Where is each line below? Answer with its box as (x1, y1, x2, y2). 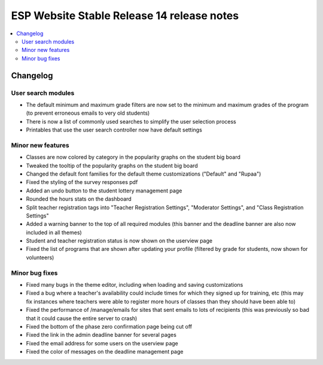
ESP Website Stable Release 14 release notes (11, 9, 239, 22)
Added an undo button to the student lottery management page (26, 187, 182, 194)
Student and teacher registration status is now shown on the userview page (26, 237, 212, 244)
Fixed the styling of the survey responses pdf (26, 179, 138, 186)
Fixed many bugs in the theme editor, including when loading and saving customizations (26, 281, 243, 289)
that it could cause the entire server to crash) (26, 314, 138, 322)
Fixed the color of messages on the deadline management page (26, 348, 184, 355)
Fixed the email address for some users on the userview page (26, 339, 179, 346)
